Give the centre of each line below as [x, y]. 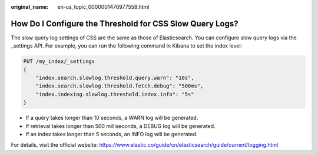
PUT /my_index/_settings [59, 61]
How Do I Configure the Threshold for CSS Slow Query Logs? [125, 23]
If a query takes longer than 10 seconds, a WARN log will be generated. [112, 118]
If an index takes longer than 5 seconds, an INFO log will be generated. [112, 134]
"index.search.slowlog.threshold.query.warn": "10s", [115, 78]
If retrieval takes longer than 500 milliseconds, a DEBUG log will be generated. [120, 126]
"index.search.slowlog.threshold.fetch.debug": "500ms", [120, 86]
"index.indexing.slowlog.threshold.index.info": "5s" [115, 94]
